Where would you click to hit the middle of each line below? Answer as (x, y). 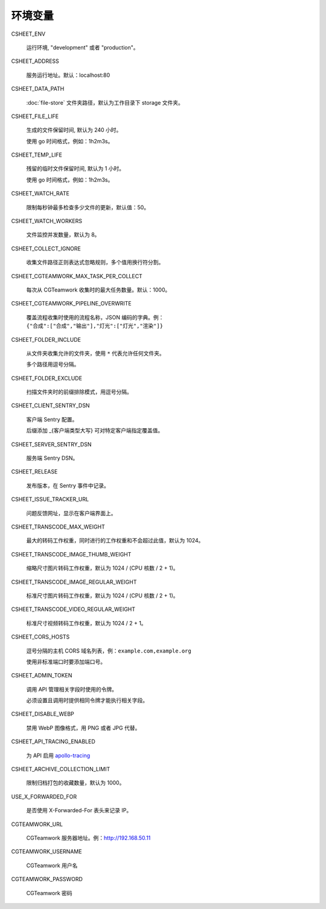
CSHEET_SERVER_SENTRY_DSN (51, 444)
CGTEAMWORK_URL (37, 824)
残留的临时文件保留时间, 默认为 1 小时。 (75, 169)
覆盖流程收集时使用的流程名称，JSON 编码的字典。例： (95, 317)
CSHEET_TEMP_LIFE (37, 155)
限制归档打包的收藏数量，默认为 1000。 (75, 783)
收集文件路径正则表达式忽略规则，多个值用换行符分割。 (95, 262)
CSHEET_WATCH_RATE (40, 194)
